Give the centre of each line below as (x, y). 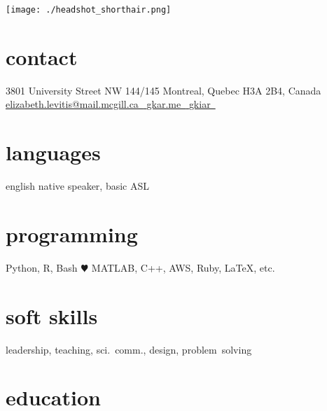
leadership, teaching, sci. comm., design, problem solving (129, 349)
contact (42, 56)
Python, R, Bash (42, 267)
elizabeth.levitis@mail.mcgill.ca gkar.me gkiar (108, 104)
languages (53, 152)
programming (72, 234)
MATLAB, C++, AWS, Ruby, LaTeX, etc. (183, 267)
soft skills (52, 315)
